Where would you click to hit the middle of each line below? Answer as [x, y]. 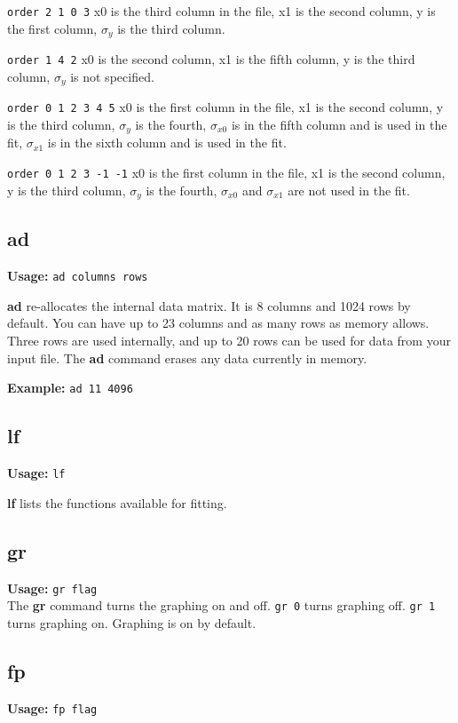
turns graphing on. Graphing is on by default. [132, 622]
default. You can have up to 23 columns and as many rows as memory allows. [218, 323]
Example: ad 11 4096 [70, 388]
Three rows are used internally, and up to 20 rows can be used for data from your [229, 341]
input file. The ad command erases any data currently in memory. [187, 358]
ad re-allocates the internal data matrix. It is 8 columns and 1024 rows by [209, 305]
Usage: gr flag [52, 588]
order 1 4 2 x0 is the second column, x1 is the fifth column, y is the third [211, 59]
